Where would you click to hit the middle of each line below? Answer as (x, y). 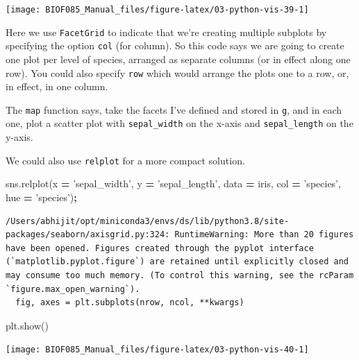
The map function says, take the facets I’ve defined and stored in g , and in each (174, 109)
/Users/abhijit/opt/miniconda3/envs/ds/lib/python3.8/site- (148, 221)
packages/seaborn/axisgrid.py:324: (88, 235)
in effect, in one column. (57, 86)
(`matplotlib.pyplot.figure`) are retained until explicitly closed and (177, 262)
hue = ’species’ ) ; (41, 197)
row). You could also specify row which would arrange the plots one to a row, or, (177, 72)
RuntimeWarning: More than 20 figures (264, 235)
